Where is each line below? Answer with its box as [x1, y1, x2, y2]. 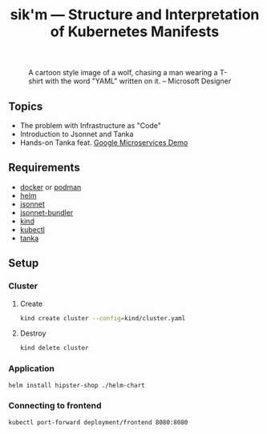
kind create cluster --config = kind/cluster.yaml [19, 314, 186, 322]
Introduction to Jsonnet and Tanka [19, 130, 134, 139]
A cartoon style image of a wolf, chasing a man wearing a [28, 68, 218, 78]
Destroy [19, 328, 47, 338]
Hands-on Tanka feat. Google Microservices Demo [19, 138, 188, 147]
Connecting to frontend [8, 400, 102, 412]
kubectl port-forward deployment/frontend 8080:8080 [8, 418, 188, 426]
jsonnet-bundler [19, 207, 74, 217]
